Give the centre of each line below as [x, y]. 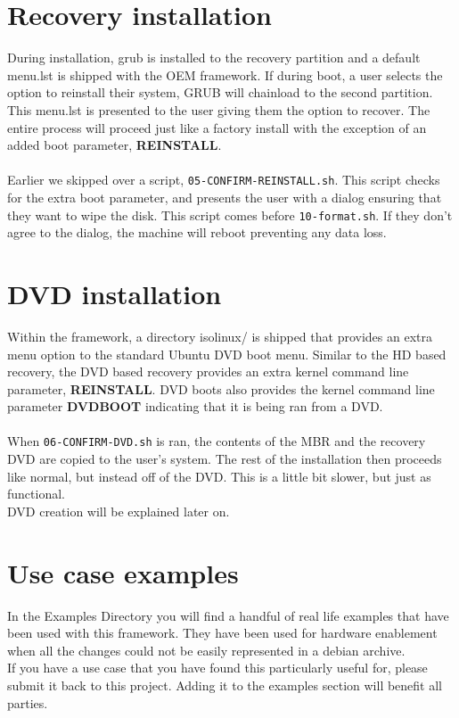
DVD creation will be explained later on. [119, 511]
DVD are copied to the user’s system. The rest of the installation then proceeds [225, 459]
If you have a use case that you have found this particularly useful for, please [217, 668]
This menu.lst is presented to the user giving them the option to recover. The [219, 109]
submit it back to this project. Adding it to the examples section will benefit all [225, 685]
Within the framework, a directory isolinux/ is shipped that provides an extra [220, 336]
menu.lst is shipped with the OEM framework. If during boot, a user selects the [225, 74]
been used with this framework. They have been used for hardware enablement [222, 633]
